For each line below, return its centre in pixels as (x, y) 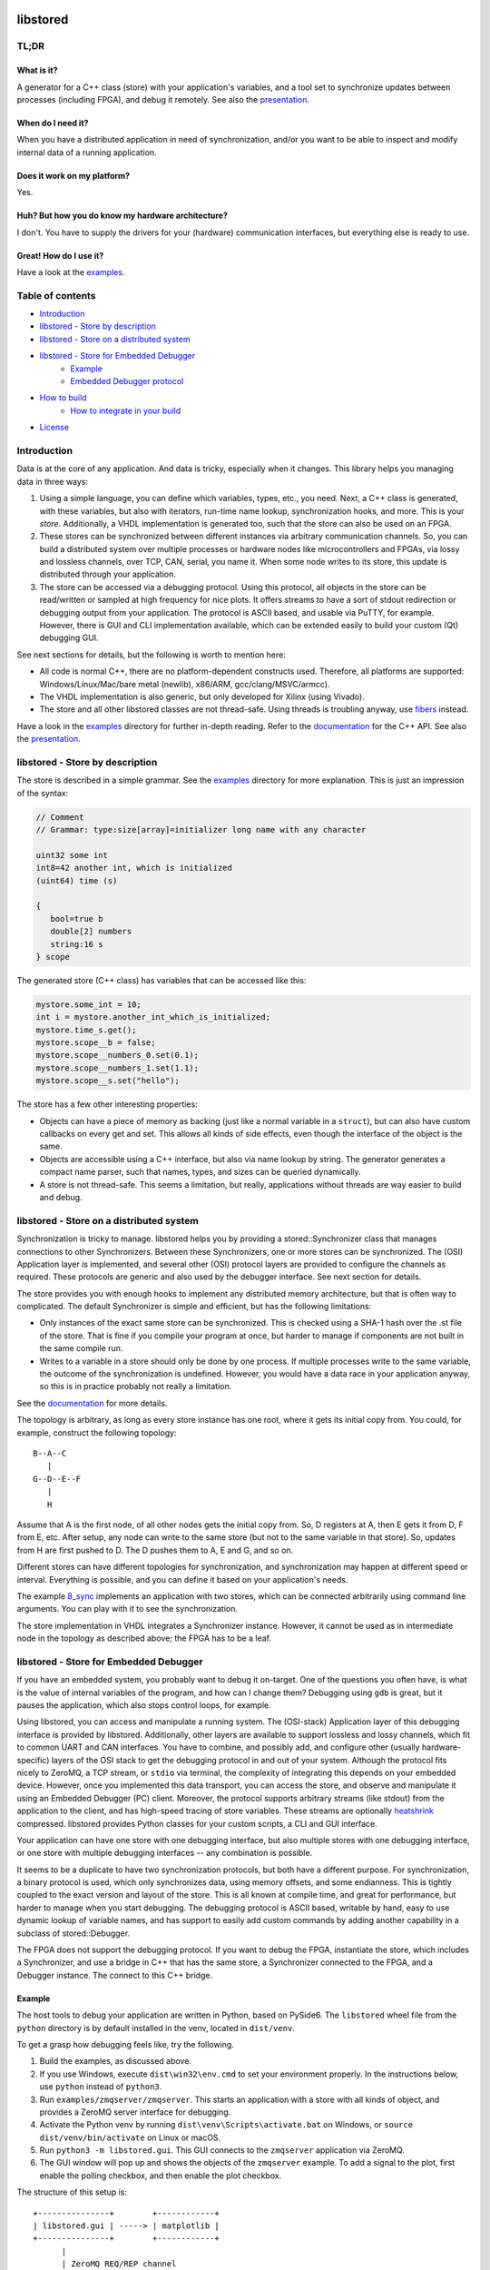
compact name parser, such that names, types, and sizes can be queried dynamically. (201, 1172)
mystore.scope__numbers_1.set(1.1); (118, 1068)
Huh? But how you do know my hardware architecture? (122, 216)
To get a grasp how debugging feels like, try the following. (126, 2044)
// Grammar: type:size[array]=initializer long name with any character (201, 830)
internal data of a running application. (87, 152)
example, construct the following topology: (97, 1432)
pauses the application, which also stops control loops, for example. (144, 1705)
